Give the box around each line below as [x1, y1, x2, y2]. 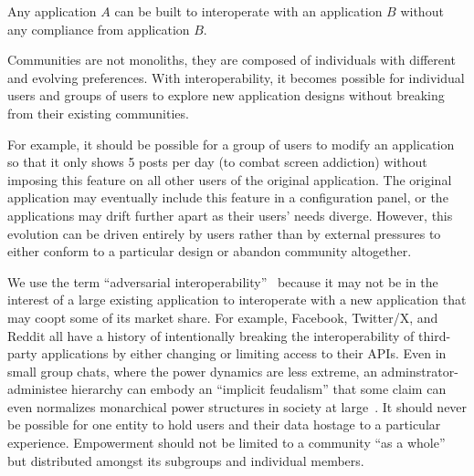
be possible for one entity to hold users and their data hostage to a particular [7, 415, 441, 434]
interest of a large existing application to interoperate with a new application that [7, 290, 467, 309]
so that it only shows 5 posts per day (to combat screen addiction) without [7, 152, 427, 171]
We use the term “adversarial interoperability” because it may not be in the [7, 272, 438, 291]
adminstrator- [381, 361, 458, 380]
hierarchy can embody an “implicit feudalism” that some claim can [71, 379, 447, 398]
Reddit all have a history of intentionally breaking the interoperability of [7, 326, 415, 345]
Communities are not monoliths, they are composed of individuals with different [7, 50, 456, 69]
